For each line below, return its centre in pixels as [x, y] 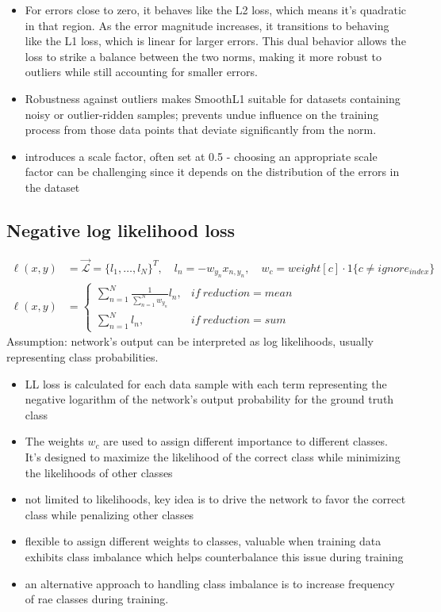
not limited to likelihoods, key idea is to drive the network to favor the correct [215, 499]
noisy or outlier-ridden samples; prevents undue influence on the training [202, 114]
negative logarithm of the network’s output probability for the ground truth [209, 399]
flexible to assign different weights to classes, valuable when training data [203, 541]
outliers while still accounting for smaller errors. [141, 72]
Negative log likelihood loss [121, 229]
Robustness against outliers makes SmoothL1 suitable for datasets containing [213, 98]
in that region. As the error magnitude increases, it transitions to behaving [207, 25]
